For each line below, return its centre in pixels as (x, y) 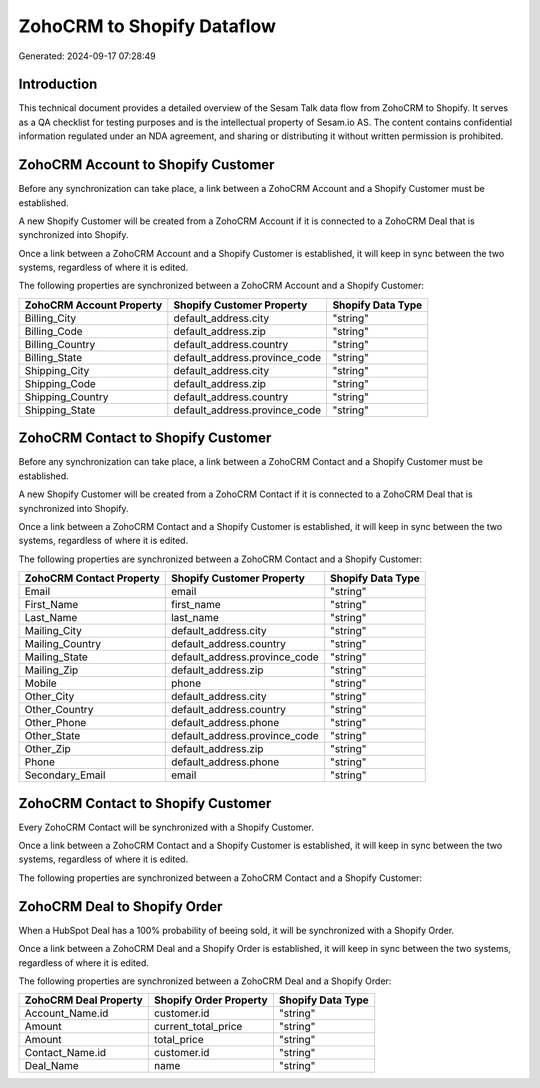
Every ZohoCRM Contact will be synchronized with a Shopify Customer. (166, 827)
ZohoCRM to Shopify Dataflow (147, 26)
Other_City (49, 697)
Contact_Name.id (65, 1053)
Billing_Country (60, 344)
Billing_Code (54, 331)
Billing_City (50, 318)
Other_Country (59, 710)
